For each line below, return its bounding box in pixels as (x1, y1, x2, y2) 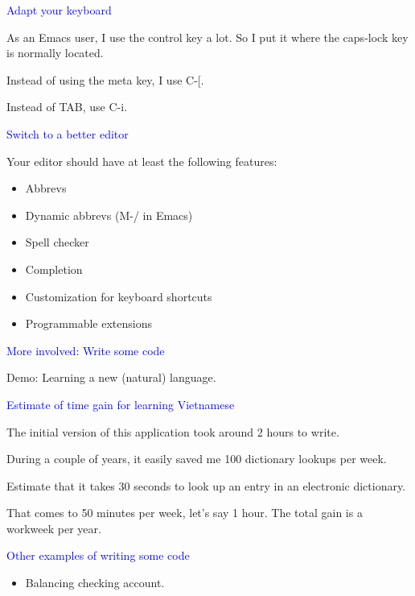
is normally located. (6, 44, 104, 61)
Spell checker (25, 234, 89, 250)
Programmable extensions (25, 315, 152, 332)
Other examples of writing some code (6, 547, 190, 564)
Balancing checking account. (25, 574, 165, 591)
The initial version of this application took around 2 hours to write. (6, 423, 339, 440)
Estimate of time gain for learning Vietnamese (6, 395, 235, 412)
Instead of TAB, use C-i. (6, 98, 128, 115)
